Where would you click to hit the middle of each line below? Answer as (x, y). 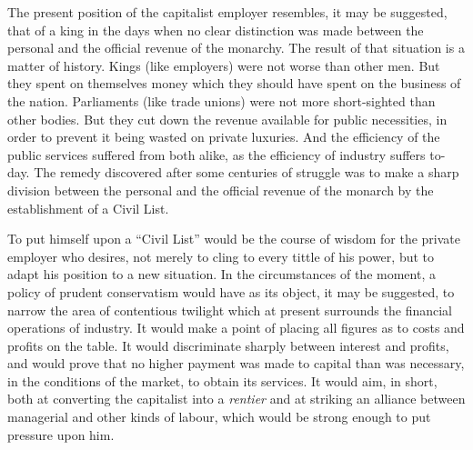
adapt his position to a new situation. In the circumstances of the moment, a (221, 274)
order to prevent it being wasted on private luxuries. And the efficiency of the (224, 137)
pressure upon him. (61, 434)
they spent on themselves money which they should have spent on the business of (234, 83)
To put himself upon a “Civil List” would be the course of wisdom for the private (234, 239)
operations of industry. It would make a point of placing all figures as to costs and (236, 328)
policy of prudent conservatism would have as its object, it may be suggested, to (231, 291)
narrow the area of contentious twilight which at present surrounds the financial (230, 310)
